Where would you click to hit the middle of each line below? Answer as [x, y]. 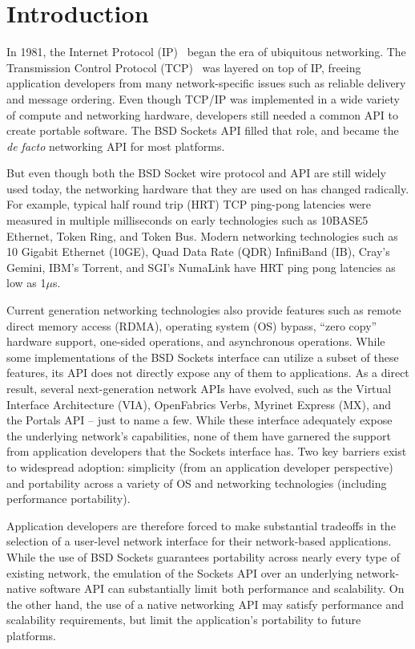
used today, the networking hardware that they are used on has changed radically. [208, 188]
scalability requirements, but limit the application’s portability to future [184, 620]
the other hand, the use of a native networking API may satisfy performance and [205, 604]
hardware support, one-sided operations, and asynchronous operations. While [196, 341]
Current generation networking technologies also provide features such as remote [204, 310]
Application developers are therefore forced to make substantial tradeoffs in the [201, 525]
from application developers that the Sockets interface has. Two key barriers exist [207, 451]
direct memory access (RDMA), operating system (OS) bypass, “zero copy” [192, 325]
